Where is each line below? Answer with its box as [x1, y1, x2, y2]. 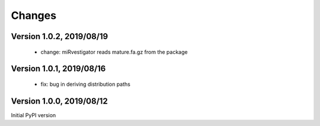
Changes [11, 9, 56, 22]
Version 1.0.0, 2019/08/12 [11, 96, 108, 106]
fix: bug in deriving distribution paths [40, 80, 130, 88]
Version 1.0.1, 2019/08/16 [11, 64, 106, 74]
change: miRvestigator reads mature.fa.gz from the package [40, 48, 188, 56]
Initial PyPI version [11, 111, 56, 118]
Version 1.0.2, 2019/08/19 [11, 31, 108, 41]
